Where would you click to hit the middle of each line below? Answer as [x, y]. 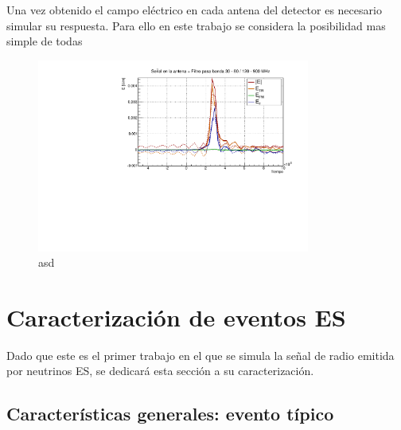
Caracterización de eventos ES [176, 317]
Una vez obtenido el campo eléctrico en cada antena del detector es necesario [194, 10]
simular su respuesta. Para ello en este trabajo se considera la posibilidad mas [196, 25]
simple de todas [45, 41]
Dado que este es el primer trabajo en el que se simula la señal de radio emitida [200, 355]
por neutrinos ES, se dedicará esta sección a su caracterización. [160, 371]
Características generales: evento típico [170, 414]
